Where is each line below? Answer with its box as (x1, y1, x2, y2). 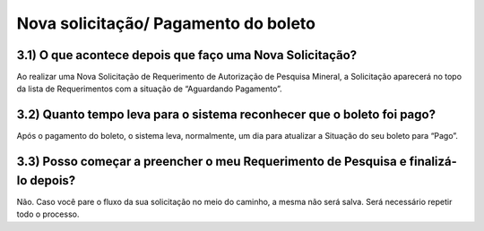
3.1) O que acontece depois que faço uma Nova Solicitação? (16, 47, 358, 63)
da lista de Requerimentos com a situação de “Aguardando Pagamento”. (16, 83, 282, 94)
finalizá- (409, 154, 457, 169)
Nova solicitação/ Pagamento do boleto (16, 13, 315, 33)
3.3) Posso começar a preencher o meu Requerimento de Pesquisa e (16, 154, 407, 169)
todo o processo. (16, 209, 80, 219)
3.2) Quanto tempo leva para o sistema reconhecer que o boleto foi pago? (16, 107, 436, 123)
